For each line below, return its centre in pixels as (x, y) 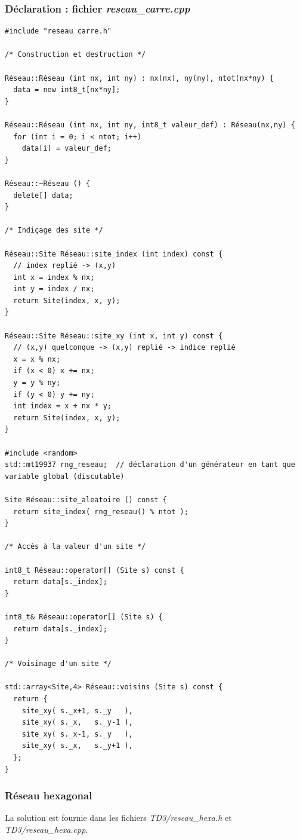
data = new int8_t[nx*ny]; (67, 90)
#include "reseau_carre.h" (58, 31)
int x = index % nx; (54, 277)
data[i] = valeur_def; (67, 149)
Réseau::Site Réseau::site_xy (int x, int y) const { (114, 336)
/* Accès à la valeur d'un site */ (75, 547)
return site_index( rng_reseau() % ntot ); (101, 511)
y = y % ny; (37, 383)
